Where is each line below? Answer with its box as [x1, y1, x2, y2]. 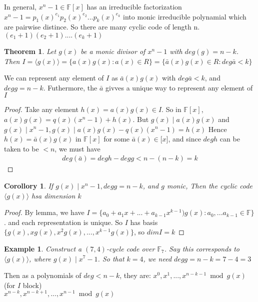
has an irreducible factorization [86, 1, 182, 11]
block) [22, 279, 42, 290]
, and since [168, 133, 201, 144]
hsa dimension [31, 190, 75, 200]
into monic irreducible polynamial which [123, 11, 246, 21]
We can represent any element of [4, 72, 104, 83]
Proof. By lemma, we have [4, 207, 84, 217]
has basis [130, 216, 158, 227]
